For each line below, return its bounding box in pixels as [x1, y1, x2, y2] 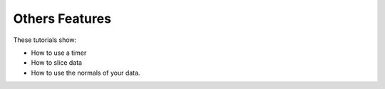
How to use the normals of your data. [31, 68, 140, 77]
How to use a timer [31, 48, 87, 57]
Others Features [13, 11, 112, 26]
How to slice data [31, 58, 82, 67]
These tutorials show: [13, 36, 77, 44]
